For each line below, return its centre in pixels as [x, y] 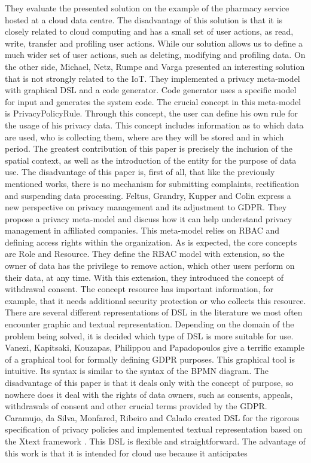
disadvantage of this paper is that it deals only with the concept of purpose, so [149, 382]
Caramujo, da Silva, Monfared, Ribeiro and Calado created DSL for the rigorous [152, 417]
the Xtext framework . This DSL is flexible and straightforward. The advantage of [155, 441]
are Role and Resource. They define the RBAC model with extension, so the [145, 254]
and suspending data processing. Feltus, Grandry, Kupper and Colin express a [148, 195]
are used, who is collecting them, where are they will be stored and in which [144, 137]
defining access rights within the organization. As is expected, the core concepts [151, 242]
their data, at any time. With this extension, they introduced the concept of [144, 277]
